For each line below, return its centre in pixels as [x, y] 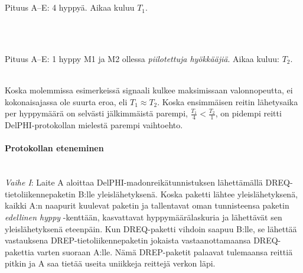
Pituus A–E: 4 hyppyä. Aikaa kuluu [70, 7]
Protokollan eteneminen [54, 148]
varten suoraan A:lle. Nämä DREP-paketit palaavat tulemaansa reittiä [165, 251]
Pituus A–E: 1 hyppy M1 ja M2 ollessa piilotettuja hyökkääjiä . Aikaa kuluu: [142, 58]
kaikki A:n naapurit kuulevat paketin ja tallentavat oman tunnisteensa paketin [147, 205]
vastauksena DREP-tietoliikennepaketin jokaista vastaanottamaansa [128, 240]
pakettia [19, 251]
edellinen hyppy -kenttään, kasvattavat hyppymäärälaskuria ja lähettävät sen [144, 217]
